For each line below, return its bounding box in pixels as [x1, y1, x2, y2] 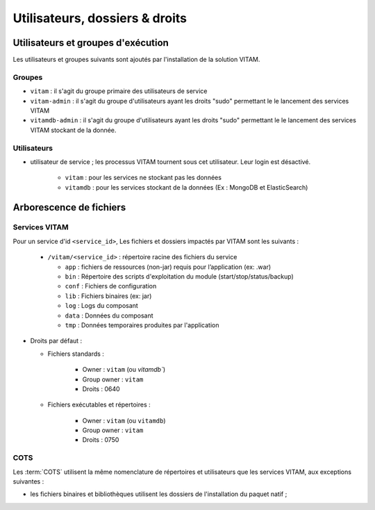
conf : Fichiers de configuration [65, 282, 157, 290]
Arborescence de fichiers [12, 201, 126, 213]
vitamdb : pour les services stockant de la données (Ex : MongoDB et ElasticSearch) [65, 183, 308, 191]
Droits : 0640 [82, 384, 121, 393]
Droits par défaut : [30, 337, 83, 345]
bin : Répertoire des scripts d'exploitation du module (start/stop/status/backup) [65, 272, 294, 281]
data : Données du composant [65, 311, 153, 320]
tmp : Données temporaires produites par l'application [65, 320, 219, 329]
